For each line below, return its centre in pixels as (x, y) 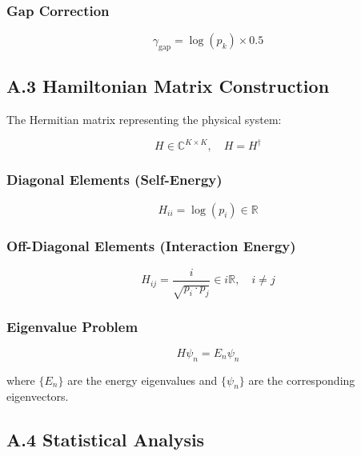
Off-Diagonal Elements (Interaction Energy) (151, 246)
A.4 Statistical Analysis (106, 440)
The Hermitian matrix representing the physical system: (144, 120)
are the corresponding (302, 380)
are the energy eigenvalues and (142, 380)
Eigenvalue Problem (72, 326)
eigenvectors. (38, 396)
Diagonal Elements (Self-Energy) (114, 180)
